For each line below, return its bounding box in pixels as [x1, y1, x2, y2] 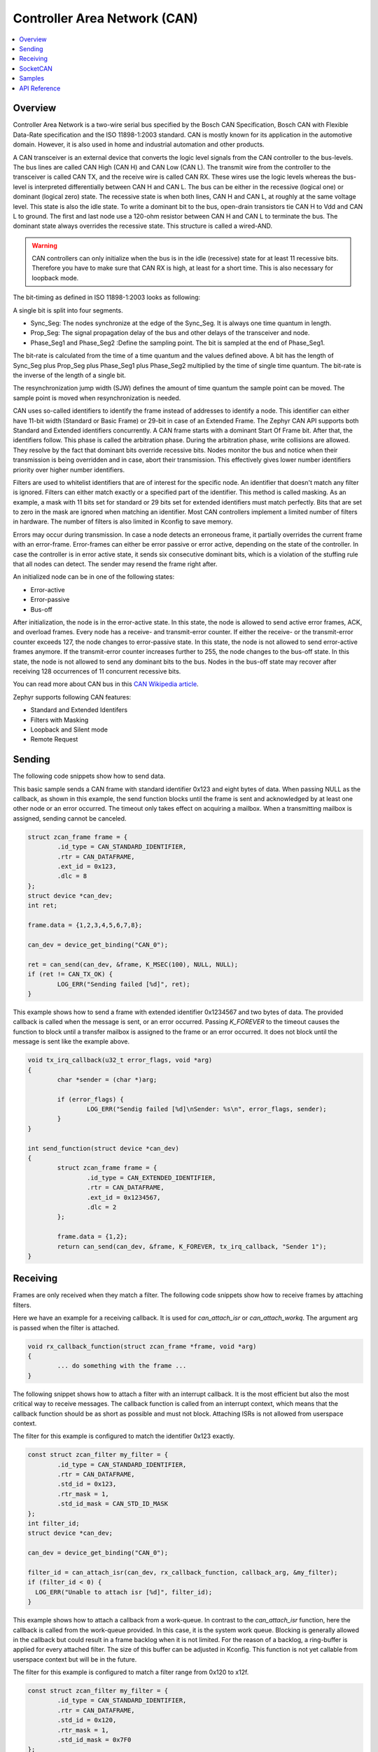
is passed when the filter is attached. [13, 1323, 120, 1332]
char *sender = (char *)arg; [57, 1076, 157, 1083]
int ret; [27, 901, 58, 910]
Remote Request [30, 735, 78, 744]
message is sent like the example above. [13, 1037, 130, 1046]
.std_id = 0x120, [57, 1716, 117, 1724]
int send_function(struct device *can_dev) [27, 1144, 180, 1152]
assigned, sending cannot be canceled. [13, 814, 127, 823]
